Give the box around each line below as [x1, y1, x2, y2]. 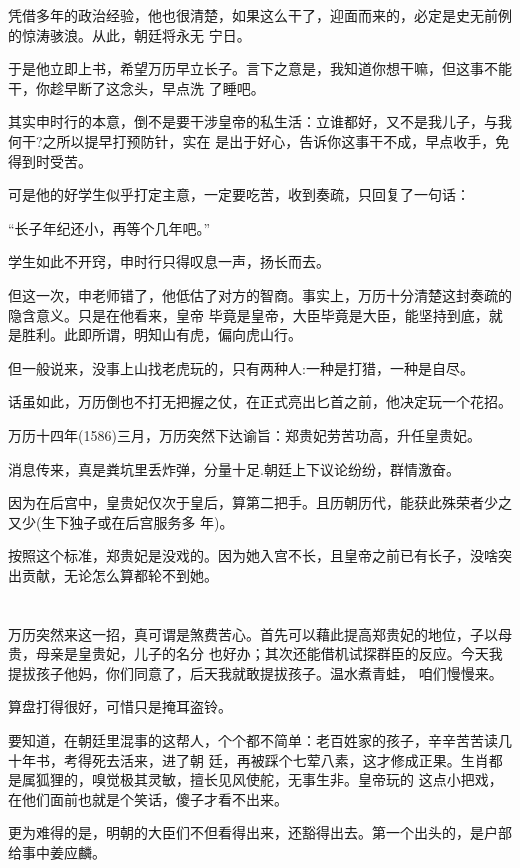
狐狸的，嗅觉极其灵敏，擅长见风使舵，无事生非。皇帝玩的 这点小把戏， [35, 769, 503, 790]
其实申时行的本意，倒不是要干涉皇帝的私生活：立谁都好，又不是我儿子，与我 [8, 111, 512, 132]
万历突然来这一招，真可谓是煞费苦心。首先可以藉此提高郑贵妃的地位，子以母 [8, 623, 512, 644]
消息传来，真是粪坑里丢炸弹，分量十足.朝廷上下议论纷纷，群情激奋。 [8, 458, 460, 479]
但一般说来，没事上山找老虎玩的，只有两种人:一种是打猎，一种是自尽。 [8, 357, 474, 378]
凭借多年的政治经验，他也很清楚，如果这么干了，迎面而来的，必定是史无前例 [8, 5, 512, 25]
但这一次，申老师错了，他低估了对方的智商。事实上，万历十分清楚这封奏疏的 [8, 284, 512, 305]
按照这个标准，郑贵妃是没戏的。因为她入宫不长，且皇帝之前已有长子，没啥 [8, 545, 498, 566]
